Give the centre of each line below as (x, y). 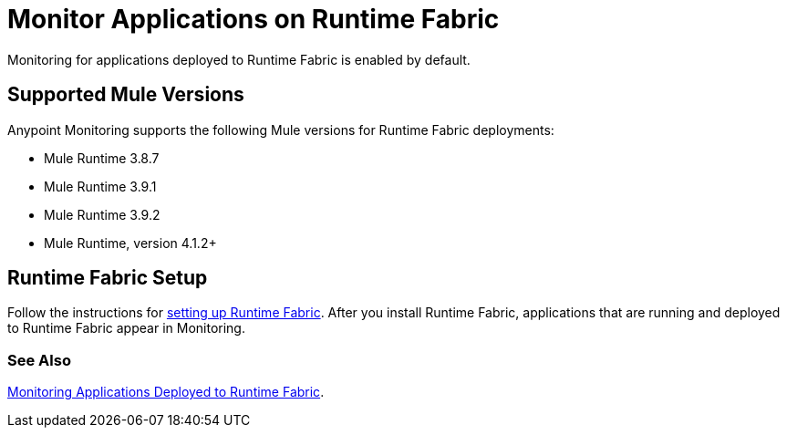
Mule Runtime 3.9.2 (102, 214)
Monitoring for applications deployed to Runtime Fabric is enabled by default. (239, 59)
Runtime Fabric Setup (108, 278)
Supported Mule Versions (126, 95)
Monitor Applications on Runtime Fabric (254, 19)
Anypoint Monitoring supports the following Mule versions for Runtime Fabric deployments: (281, 129)
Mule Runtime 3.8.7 (102, 158)
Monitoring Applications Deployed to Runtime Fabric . (166, 392)
